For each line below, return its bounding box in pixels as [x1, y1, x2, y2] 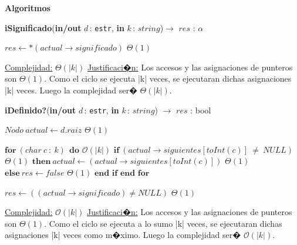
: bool [190, 103, 211, 116]
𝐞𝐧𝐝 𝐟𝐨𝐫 [120, 169, 150, 178]
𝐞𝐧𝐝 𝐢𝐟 [94, 169, 118, 178]
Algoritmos [5, 2, 50, 14]
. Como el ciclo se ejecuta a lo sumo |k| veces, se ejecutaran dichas [44, 217, 282, 229]
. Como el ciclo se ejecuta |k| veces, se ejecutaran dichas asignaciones [44, 72, 292, 85]
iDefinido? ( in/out [5, 103, 76, 116]
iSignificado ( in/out [5, 21, 82, 33]
